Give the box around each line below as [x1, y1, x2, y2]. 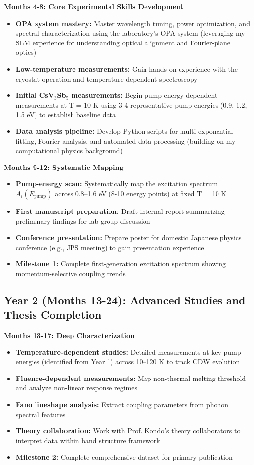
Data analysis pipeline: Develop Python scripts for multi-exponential [15, 126, 233, 136]
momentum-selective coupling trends [15, 268, 126, 278]
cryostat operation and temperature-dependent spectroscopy [15, 73, 198, 84]
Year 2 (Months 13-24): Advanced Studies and [4, 292, 246, 307]
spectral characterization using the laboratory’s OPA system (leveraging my [15, 28, 245, 38]
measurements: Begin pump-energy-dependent [71, 90, 218, 100]
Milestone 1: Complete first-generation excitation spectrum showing [15, 258, 226, 269]
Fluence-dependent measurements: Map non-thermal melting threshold [15, 373, 246, 383]
